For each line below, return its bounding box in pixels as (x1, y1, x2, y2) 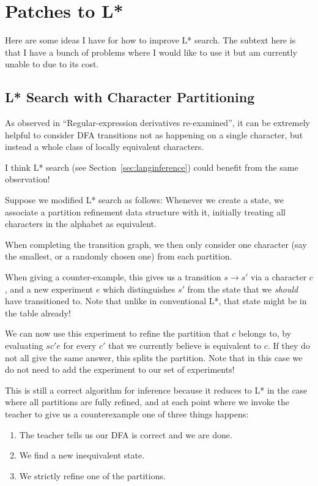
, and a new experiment (5, 282, 94, 295)
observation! (5, 173, 50, 185)
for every (63, 339, 97, 352)
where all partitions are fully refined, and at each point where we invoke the (5, 395, 289, 408)
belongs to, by (238, 327, 292, 340)
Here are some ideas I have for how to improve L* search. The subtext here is (5, 34, 296, 47)
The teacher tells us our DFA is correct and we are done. (19, 428, 232, 441)
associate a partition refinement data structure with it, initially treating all (5, 205, 286, 218)
